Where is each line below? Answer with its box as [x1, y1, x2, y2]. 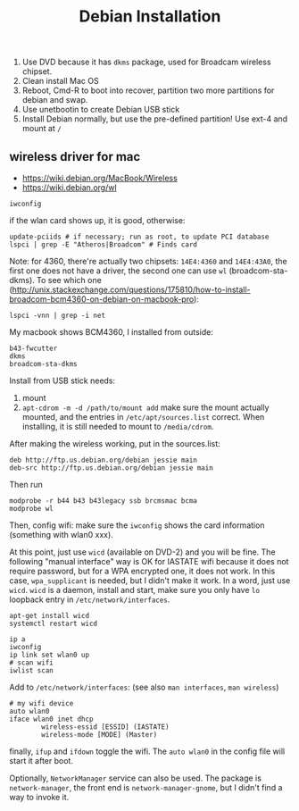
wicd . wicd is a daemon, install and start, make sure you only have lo [9, 585, 261, 595]
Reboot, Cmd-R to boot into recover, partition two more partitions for [21, 85, 275, 96]
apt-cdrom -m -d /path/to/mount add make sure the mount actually [21, 402, 270, 413]
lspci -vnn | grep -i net [9, 311, 105, 320]
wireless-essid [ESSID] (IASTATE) [41, 723, 170, 732]
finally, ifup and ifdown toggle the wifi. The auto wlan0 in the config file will [9, 746, 286, 757]
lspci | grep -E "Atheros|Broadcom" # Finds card [9, 240, 198, 249]
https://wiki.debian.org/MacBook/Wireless [21, 172, 179, 183]
